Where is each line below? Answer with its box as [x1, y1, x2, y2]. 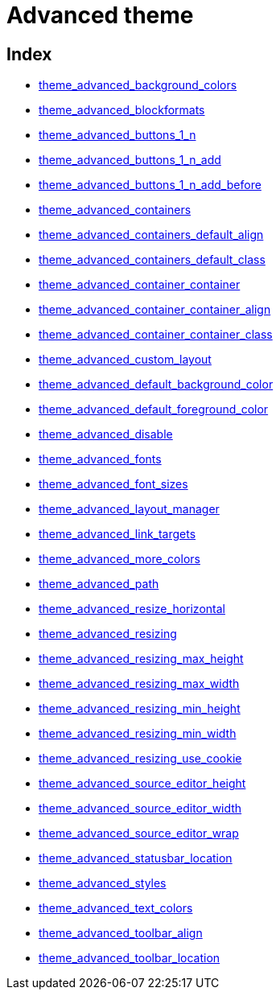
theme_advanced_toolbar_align [39, 926, 203, 940]
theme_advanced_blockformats [39, 103, 205, 117]
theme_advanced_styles [39, 876, 167, 891]
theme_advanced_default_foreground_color [39, 402, 269, 417]
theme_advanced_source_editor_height [39, 776, 246, 791]
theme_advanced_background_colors [39, 78, 237, 93]
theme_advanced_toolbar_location [39, 951, 220, 965]
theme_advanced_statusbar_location [39, 851, 233, 866]
